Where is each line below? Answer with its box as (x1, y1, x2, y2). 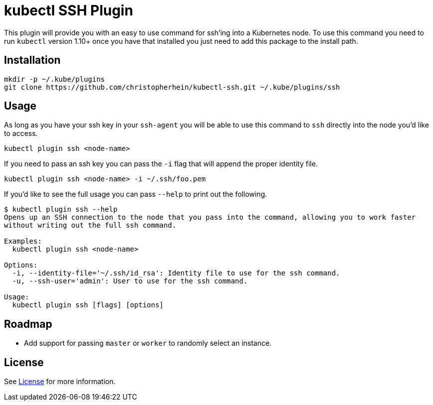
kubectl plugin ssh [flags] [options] (12, 301, 164, 309)
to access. (4, 129, 38, 138)
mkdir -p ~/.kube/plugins (4, 75, 105, 83)
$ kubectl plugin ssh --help (4, 205, 118, 214)
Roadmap (4, 317, 52, 330)
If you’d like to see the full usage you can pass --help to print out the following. (4, 190, 267, 199)
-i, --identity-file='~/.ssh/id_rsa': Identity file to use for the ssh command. (12, 269, 340, 277)
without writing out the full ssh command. (4, 221, 176, 230)
